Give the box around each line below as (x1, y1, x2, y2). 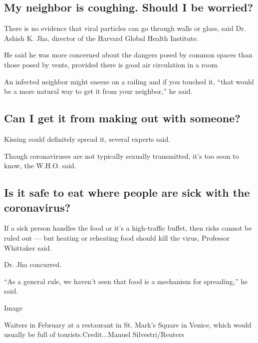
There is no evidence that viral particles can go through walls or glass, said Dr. (4, 23, 246, 33)
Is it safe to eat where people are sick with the (4, 185, 250, 200)
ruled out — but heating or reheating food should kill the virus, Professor (4, 232, 230, 243)
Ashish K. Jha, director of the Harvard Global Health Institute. (4, 32, 199, 43)
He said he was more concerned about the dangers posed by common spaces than (4, 49, 253, 60)
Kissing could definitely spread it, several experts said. (4, 133, 171, 144)
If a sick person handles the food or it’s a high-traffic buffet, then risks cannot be (4, 223, 252, 233)
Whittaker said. (4, 242, 52, 253)
